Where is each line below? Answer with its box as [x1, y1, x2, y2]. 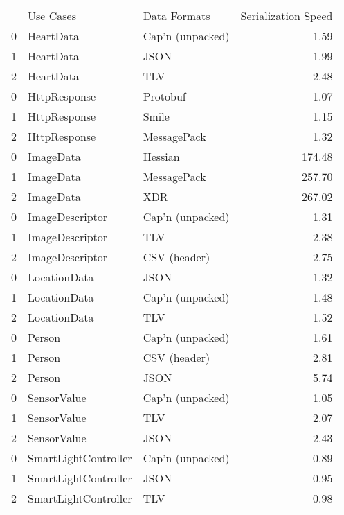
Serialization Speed [240, 8, 333, 24]
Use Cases [28, 8, 77, 24]
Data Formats [143, 8, 210, 24]
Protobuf [143, 88, 186, 104]
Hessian [143, 148, 180, 164]
